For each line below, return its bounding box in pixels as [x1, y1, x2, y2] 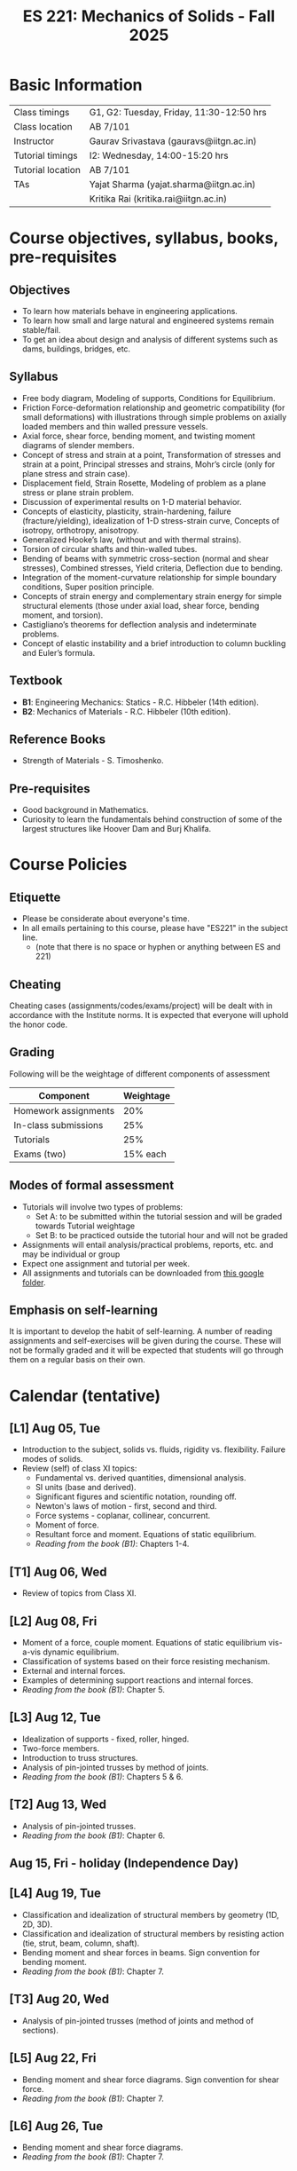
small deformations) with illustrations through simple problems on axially [21, 411, 287, 422]
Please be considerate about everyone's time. [21, 913, 191, 924]
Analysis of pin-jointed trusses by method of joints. [21, 1762, 209, 1772]
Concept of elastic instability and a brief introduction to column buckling [21, 637, 286, 649]
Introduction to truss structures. [21, 1752, 138, 1763]
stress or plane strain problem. [21, 486, 135, 498]
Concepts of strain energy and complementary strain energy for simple [21, 590, 282, 601]
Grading [9, 1045, 55, 1060]
